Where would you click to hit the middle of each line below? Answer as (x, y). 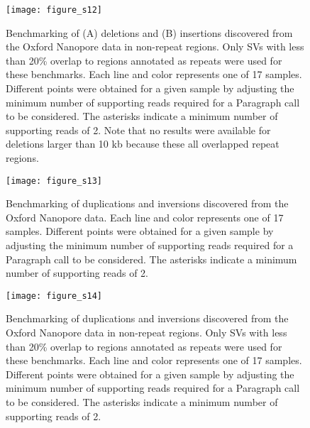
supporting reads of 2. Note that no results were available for (138, 130)
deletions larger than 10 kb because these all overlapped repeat (143, 144)
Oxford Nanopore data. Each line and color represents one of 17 (145, 217)
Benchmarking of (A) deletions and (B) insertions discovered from (149, 32)
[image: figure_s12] (54, 10)
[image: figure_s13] (54, 181)
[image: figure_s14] (54, 296)
